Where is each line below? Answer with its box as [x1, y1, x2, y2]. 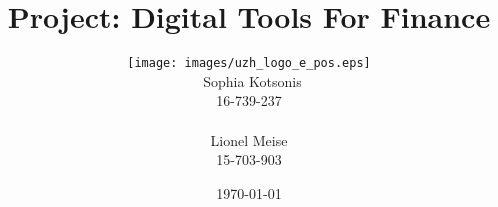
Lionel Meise [210, 129, 288, 150]
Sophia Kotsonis [203, 70, 302, 91]
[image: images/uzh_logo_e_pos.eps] [127, 56, 371, 71]
